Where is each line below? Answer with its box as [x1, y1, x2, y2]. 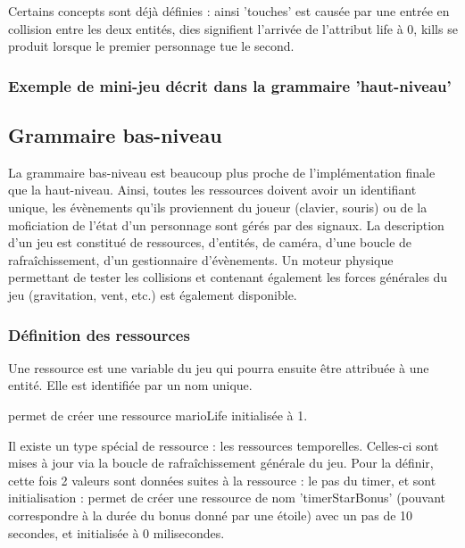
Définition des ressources [8, 323, 190, 345]
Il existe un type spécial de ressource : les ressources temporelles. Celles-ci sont [8, 436, 439, 454]
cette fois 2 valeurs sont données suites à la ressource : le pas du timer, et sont [8, 470, 436, 489]
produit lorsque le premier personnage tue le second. [8, 37, 295, 55]
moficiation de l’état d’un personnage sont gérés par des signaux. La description [8, 215, 444, 234]
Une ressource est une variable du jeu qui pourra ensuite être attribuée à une [8, 358, 429, 377]
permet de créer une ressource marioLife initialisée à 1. [8, 405, 308, 424]
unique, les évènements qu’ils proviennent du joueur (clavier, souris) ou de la [8, 198, 428, 217]
